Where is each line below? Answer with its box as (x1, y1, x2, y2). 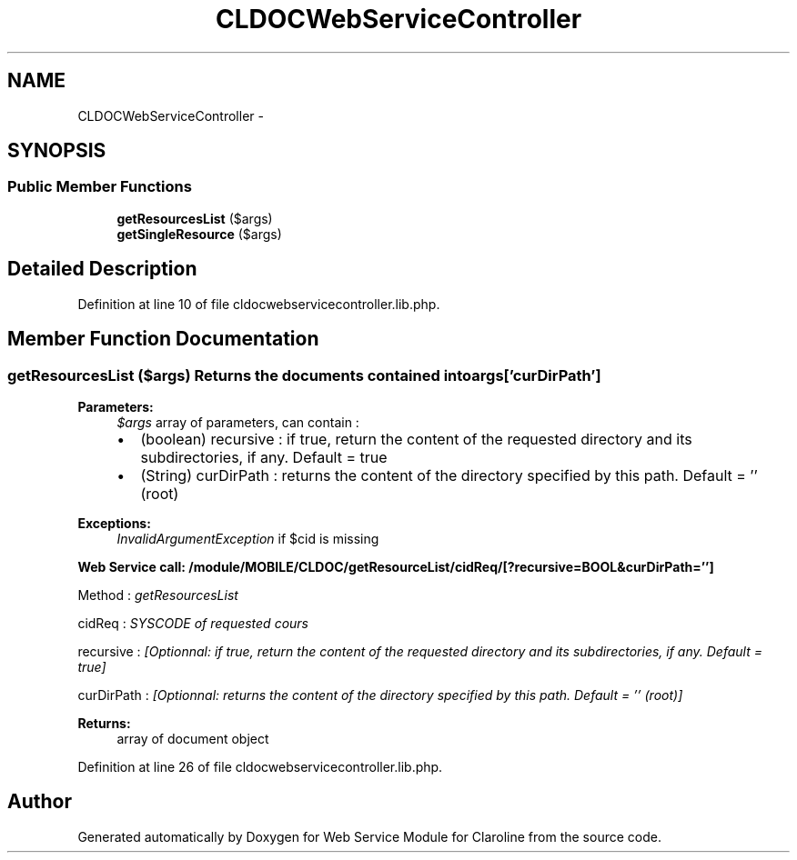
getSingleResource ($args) (116, 225, 282, 242)
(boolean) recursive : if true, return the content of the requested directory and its (140, 429, 692, 448)
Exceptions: (77, 515, 151, 531)
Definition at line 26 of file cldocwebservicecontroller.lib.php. (77, 758, 443, 775)
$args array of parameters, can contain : (116, 414, 359, 430)
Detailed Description (7, 257, 197, 281)
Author (7, 790, 72, 814)
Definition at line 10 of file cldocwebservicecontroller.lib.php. (77, 295, 440, 312)
